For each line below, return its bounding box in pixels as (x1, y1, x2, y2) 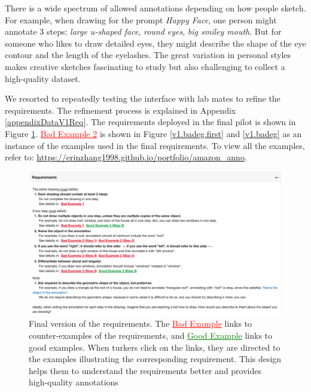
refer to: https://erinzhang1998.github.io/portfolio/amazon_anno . (5, 151, 247, 163)
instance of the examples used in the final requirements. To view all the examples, (5, 139, 305, 151)
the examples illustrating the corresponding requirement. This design (29, 353, 282, 365)
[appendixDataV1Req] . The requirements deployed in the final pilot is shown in (5, 116, 296, 128)
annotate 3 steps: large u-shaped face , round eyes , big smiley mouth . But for (5, 25, 282, 38)
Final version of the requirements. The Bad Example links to (29, 317, 252, 330)
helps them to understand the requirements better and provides (29, 364, 262, 376)
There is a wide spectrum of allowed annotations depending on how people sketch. (5, 2, 306, 14)
